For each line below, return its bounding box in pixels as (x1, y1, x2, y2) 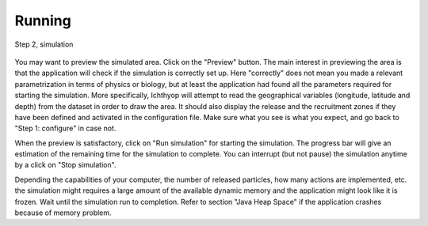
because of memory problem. (14, 208, 112, 217)
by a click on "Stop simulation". (14, 160, 117, 170)
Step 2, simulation (14, 40, 74, 49)
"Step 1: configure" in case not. (14, 123, 117, 134)
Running (14, 12, 71, 29)
